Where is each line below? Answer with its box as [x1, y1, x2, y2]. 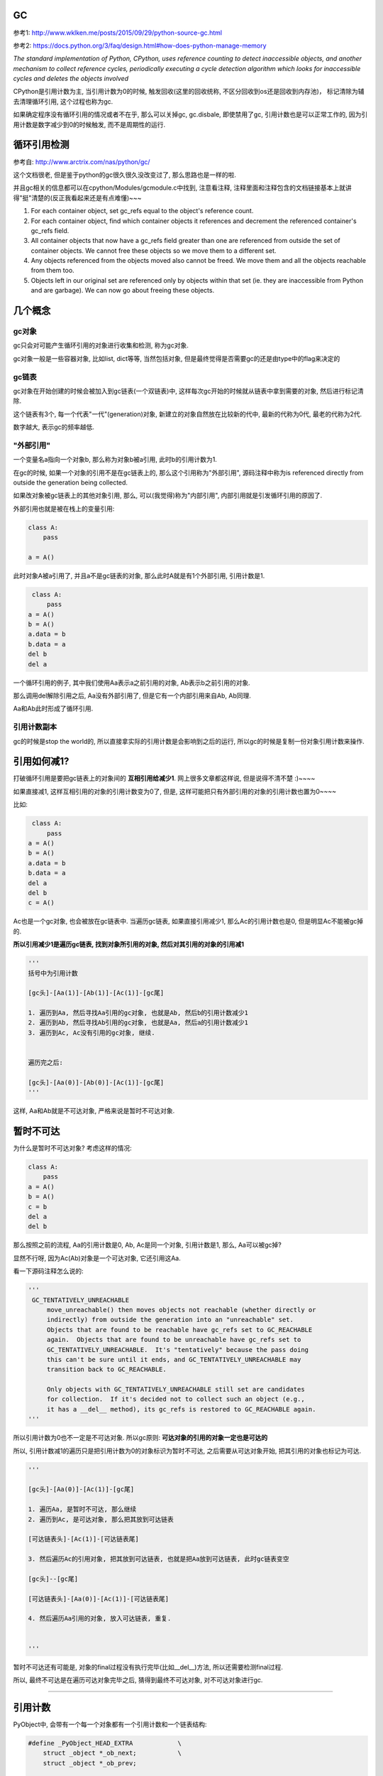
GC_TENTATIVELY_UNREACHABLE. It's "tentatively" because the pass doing [46, 1345, 309, 1353]
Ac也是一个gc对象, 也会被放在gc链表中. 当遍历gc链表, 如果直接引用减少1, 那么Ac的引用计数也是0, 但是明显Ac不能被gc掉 [13, 917, 364, 926]
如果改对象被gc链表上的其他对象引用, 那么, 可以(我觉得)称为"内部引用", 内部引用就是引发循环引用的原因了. [13, 491, 323, 500]
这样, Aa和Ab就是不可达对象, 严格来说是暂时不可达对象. [13, 1107, 175, 1115]
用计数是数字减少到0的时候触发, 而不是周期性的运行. [13, 120, 166, 129]
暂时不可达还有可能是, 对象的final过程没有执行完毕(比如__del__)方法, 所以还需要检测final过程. [13, 1662, 284, 1671]
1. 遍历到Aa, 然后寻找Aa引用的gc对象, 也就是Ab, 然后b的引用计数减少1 [28, 1009, 248, 1017]
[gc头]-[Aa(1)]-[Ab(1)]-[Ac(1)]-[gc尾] [28, 989, 165, 997]
